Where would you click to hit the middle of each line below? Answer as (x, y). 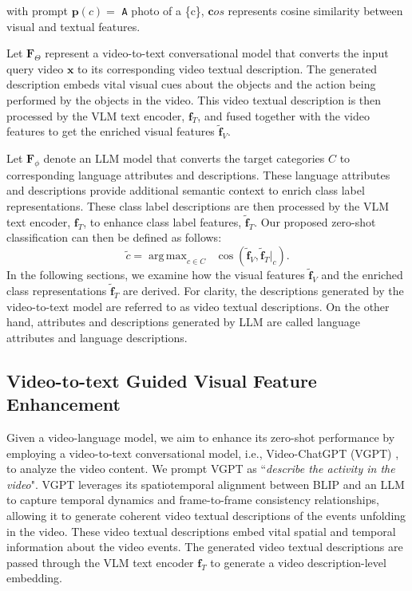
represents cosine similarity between (315, 10)
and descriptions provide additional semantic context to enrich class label (186, 190)
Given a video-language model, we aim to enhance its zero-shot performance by (201, 437)
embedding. (35, 578)
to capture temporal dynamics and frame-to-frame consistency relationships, (193, 500)
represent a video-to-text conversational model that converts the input (217, 53)
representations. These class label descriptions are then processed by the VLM (198, 206)
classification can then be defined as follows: (114, 237)
